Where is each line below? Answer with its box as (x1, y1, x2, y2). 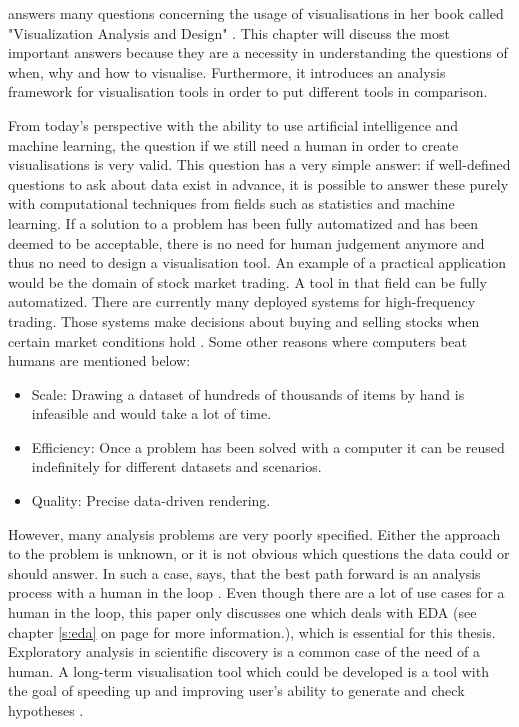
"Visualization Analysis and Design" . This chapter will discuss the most (8, 22, 450, 43)
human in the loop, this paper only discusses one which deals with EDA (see (8, 602, 477, 623)
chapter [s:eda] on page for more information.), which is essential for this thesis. (8, 621, 496, 642)
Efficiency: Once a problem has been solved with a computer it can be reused (31, 436, 505, 457)
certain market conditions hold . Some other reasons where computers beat (8, 330, 468, 351)
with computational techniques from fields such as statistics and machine (8, 193, 455, 214)
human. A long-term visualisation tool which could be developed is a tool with (8, 660, 489, 681)
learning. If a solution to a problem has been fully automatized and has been (8, 212, 479, 233)
